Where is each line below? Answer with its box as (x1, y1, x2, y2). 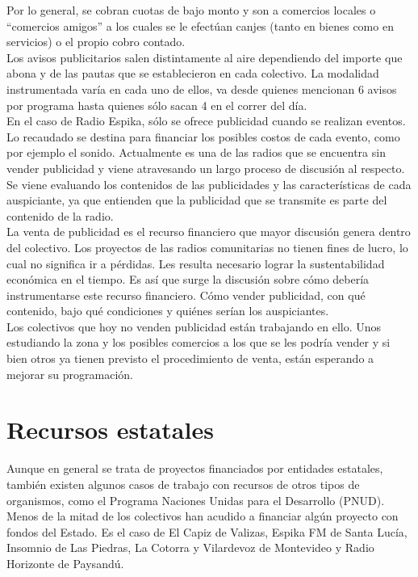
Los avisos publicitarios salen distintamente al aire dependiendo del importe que (6, 48, 403, 65)
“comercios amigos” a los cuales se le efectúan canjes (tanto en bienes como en (6, 17, 394, 34)
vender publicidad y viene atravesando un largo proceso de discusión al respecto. (6, 159, 405, 176)
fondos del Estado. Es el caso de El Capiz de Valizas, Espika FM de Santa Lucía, (6, 523, 408, 540)
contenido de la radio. (6, 207, 114, 224)
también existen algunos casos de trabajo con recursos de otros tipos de (6, 475, 360, 492)
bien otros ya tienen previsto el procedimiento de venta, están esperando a (6, 350, 374, 367)
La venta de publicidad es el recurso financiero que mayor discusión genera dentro (6, 223, 411, 240)
